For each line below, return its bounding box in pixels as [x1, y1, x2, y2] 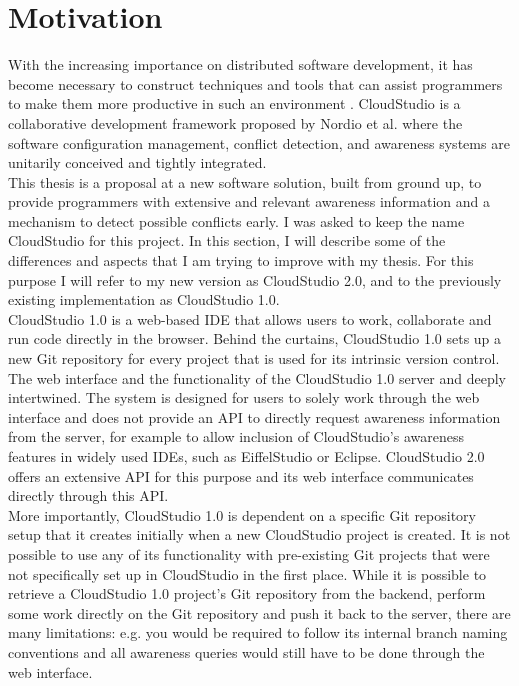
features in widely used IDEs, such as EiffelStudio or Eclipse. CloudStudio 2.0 [8, 446, 485, 466]
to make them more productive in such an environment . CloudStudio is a [8, 93, 461, 114]
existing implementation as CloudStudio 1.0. [8, 289, 280, 310]
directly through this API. [8, 485, 169, 506]
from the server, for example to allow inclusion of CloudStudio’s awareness [8, 426, 464, 447]
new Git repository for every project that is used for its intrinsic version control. [8, 348, 500, 369]
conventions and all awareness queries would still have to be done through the [8, 641, 485, 662]
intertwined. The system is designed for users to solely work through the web [8, 387, 480, 408]
